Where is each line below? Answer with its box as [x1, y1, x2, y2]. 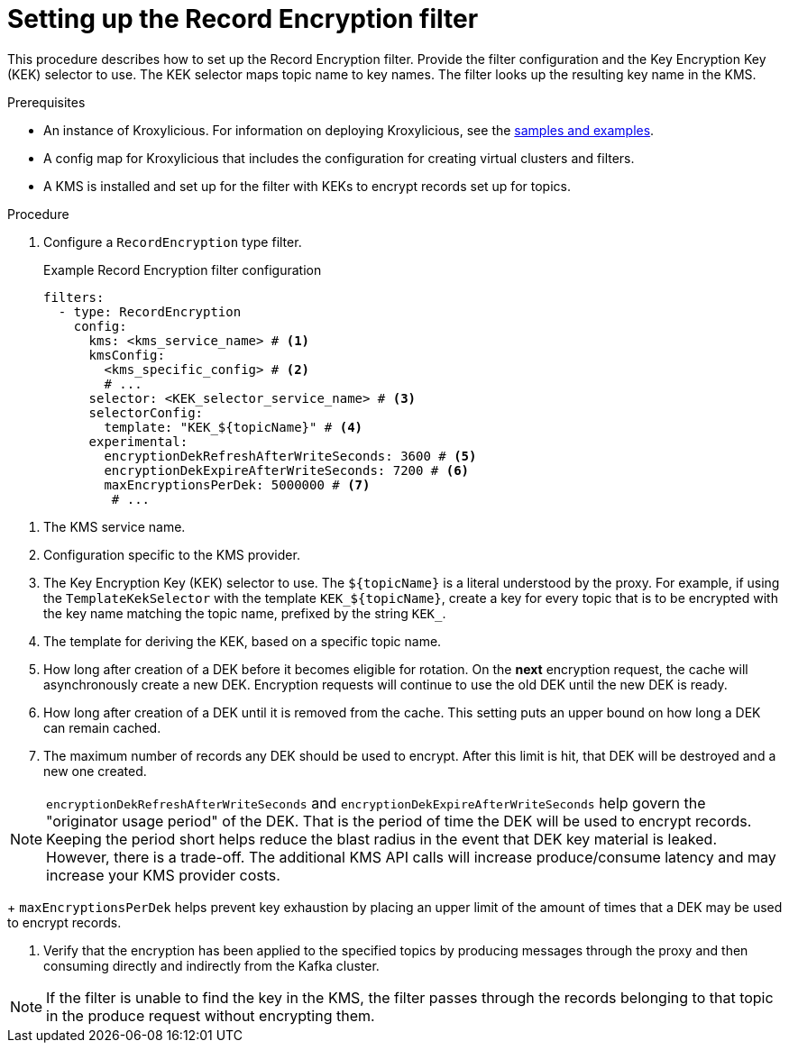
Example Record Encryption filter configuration [43, 261, 322, 278]
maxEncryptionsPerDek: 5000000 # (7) [104, 477, 371, 492]
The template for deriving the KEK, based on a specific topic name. [43, 633, 442, 649]
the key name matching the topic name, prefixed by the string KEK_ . [43, 605, 446, 621]
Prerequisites [7, 94, 86, 110]
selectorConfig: [88, 405, 204, 420]
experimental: [88, 434, 188, 449]
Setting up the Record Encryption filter [7, 4, 479, 34]
